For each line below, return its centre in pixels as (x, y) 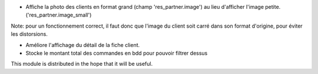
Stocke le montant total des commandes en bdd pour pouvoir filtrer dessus (117, 53)
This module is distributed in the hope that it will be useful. (82, 64)
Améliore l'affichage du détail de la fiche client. (83, 45)
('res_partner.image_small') (59, 15)
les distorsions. (29, 34)
